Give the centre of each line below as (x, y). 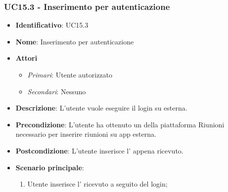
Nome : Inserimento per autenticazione (75, 41)
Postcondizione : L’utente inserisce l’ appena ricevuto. (99, 150)
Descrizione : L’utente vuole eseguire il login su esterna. (101, 108)
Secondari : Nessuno (57, 91)
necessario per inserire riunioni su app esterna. (86, 134)
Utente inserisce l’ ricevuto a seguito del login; (97, 184)
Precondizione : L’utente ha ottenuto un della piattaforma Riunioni (120, 124)
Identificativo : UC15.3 (52, 25)
